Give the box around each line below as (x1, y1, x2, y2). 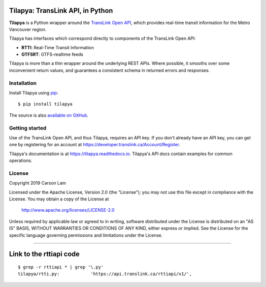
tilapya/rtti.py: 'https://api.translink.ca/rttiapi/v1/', (18, 271, 192, 277)
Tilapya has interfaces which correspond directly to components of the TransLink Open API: (9, 35, 196, 41)
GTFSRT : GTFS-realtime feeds (21, 52, 84, 58)
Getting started (9, 125, 47, 131)
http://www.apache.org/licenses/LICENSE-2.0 (21, 207, 115, 213)
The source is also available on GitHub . (9, 112, 89, 118)
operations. (9, 158, 33, 163)
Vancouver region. (9, 26, 47, 32)
